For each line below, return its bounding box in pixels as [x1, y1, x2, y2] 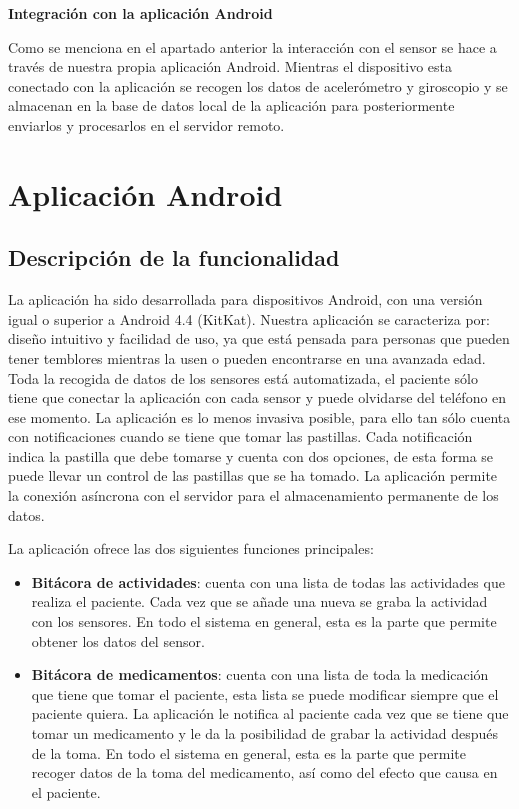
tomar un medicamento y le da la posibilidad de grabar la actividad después [31, 723, 499, 744]
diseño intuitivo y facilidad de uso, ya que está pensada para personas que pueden [8, 328, 510, 349]
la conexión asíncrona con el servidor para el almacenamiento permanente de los [8, 485, 499, 506]
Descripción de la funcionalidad [8, 242, 340, 273]
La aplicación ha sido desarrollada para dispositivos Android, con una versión [8, 289, 483, 310]
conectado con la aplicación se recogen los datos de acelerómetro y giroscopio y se [8, 75, 508, 96]
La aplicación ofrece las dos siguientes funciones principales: [8, 538, 374, 559]
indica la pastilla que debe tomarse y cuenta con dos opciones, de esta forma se [8, 445, 494, 466]
